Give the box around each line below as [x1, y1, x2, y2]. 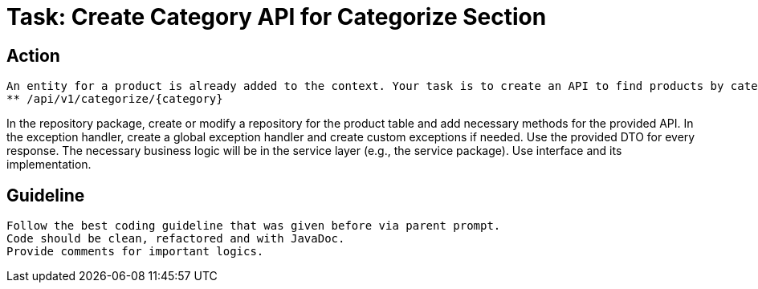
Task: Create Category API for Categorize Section [6, 3, 547, 31]
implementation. [6, 157, 92, 172]
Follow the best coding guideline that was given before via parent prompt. [6, 219, 501, 233]
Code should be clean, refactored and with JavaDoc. [6, 232, 345, 246]
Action [6, 45, 60, 66]
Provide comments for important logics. [6, 245, 264, 258]
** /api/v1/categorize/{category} [6, 92, 223, 106]
